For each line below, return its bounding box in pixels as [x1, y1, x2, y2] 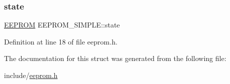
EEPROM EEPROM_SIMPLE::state [4, 19, 120, 30]
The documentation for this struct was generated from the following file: [4, 53, 226, 63]
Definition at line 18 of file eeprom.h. [4, 36, 118, 46]
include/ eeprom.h [4, 70, 58, 80]
